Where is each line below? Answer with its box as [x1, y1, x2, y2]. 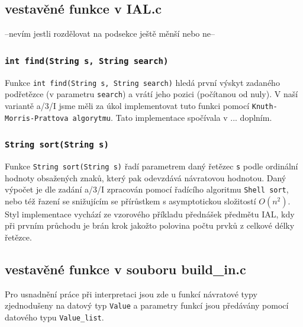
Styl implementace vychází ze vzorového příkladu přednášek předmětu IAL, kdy [5, 207, 295, 220]
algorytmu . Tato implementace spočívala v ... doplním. [72, 111, 272, 123]
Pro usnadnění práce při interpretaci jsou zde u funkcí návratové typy [5, 287, 257, 300]
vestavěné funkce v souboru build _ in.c [5, 260, 246, 278]
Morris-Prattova [5, 114, 69, 123]
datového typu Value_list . [5, 311, 104, 323]
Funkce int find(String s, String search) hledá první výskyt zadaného [5, 76, 280, 88]
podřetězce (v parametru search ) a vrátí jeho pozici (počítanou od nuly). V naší [5, 88, 298, 100]
